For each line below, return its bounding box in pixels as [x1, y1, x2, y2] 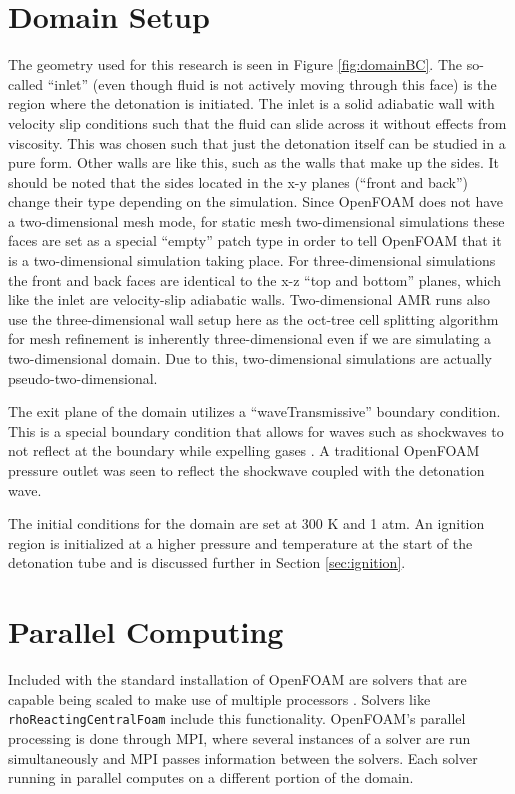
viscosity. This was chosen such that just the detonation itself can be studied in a [8, 132, 506, 153]
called [8, 73, 43, 94]
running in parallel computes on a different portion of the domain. [8, 767, 414, 788]
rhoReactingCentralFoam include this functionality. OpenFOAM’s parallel [8, 708, 466, 729]
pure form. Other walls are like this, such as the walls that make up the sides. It [8, 152, 500, 173]
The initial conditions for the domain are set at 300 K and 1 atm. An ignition [8, 513, 485, 534]
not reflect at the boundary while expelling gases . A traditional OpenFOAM [8, 440, 480, 461]
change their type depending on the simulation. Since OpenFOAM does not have [8, 191, 504, 212]
